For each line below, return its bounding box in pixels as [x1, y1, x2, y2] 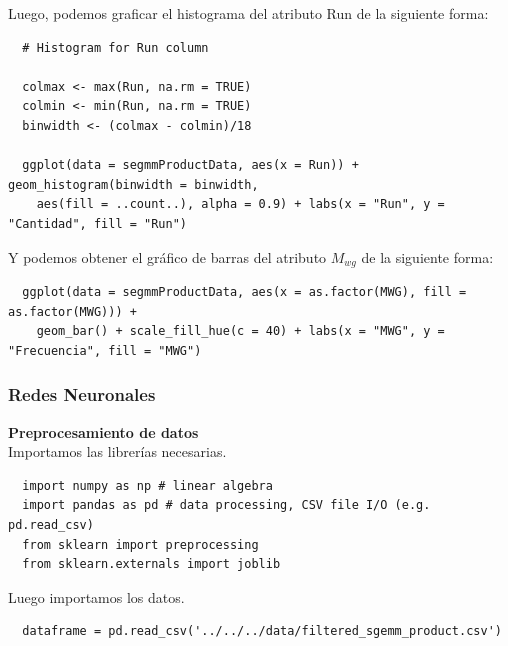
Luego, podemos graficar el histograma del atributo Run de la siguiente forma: [8, 3, 489, 23]
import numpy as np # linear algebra [22, 478, 273, 493]
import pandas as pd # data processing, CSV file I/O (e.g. [22, 498, 431, 513]
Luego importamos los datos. [8, 586, 185, 607]
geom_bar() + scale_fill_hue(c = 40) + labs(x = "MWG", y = [36, 324, 445, 339]
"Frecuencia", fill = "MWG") [8, 343, 202, 358]
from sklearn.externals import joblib [22, 557, 281, 572]
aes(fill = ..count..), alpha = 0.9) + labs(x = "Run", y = [36, 197, 445, 212]
